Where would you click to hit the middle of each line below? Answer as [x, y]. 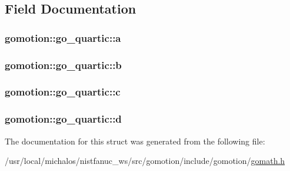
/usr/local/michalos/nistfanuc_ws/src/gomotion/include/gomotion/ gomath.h [145, 161]
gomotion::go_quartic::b [63, 65]
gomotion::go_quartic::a [63, 37]
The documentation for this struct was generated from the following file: [135, 141]
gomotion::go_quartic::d [63, 119]
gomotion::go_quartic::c [63, 92]
